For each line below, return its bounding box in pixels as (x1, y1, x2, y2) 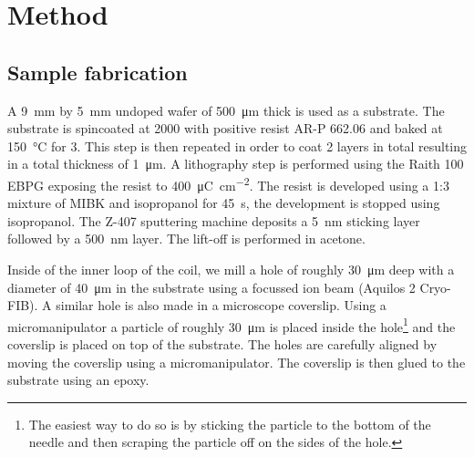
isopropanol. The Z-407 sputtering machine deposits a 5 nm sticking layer (7, 211, 420, 230)
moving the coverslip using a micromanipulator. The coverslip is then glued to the (7, 352, 466, 371)
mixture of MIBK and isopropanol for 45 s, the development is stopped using (7, 193, 440, 213)
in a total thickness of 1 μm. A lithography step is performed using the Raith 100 (7, 154, 464, 173)
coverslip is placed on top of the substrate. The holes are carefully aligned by (7, 335, 438, 354)
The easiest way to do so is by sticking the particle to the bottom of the (28, 414, 431, 433)
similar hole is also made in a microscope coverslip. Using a (56, 296, 386, 315)
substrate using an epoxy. (7, 370, 149, 389)
